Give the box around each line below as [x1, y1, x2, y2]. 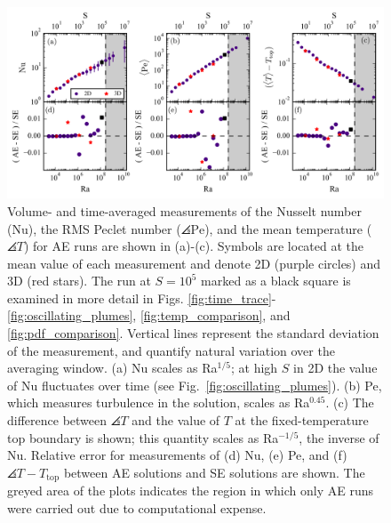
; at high [231, 358, 278, 377]
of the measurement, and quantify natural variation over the [7, 341, 335, 359]
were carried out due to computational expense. [7, 498, 267, 517]
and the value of [132, 411, 220, 430]
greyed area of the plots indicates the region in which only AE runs [7, 481, 374, 500]
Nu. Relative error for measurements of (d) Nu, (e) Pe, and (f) [7, 446, 347, 464]
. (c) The [325, 393, 374, 412]
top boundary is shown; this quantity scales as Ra [7, 428, 279, 447]
